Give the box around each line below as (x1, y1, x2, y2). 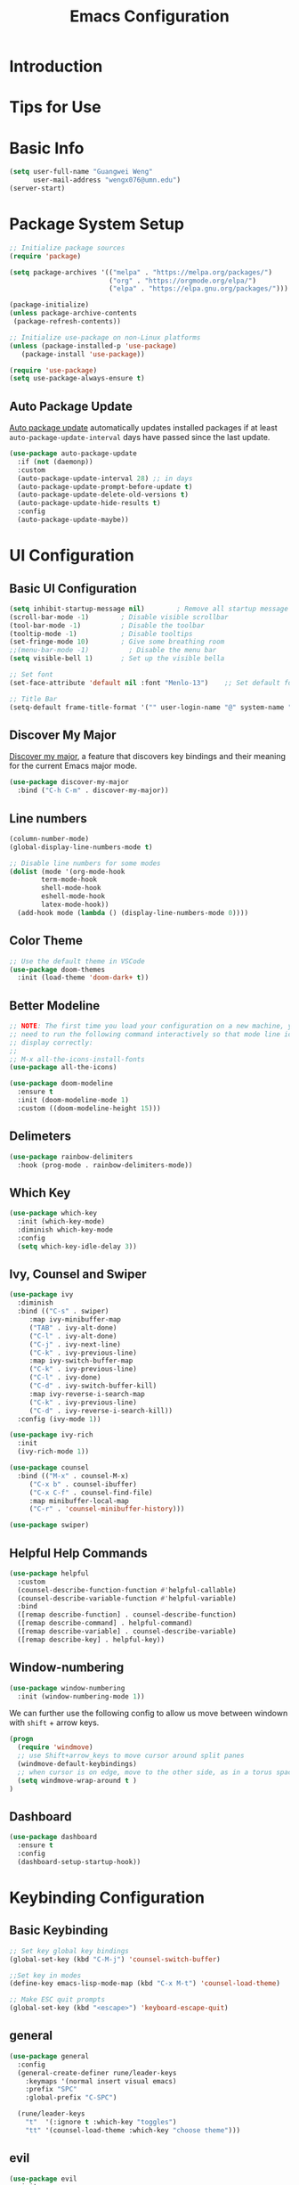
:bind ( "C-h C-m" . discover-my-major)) (17, 786, 169, 795)
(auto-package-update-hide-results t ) (17, 499, 162, 508)
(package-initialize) (9, 300, 90, 309)
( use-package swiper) (9, 1521, 90, 1530)
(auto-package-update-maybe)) (17, 515, 129, 525)
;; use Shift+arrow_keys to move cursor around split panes (17, 1751, 245, 1761)
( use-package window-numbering (9, 1683, 125, 1692)
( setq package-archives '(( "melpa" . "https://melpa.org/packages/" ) (9, 267, 273, 277)
